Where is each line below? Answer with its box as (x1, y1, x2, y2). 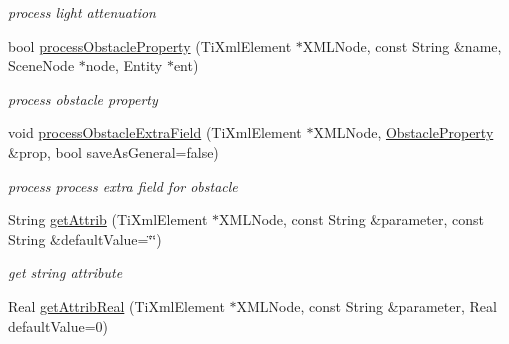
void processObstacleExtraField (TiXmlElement (8, 122, 302, 143)
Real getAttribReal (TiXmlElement (8, 295, 225, 316)
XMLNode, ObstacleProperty (313, 122, 494, 143)
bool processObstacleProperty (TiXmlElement (8, 35, 292, 56)
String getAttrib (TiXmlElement (8, 209, 208, 230)
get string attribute (8, 262, 123, 283)
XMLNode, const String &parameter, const (219, 209, 484, 230)
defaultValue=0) (8, 315, 108, 336)
